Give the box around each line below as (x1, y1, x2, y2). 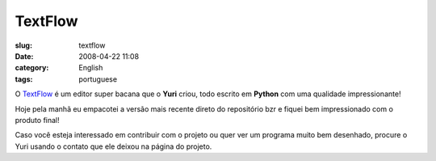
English (78, 63, 103, 73)
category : (15, 63, 49, 73)
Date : (15, 51, 34, 61)
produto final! (15, 115, 60, 125)
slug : (15, 40, 32, 50)
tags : (15, 74, 33, 84)
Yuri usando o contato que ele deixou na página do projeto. (15, 142, 212, 151)
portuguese (78, 74, 117, 84)
